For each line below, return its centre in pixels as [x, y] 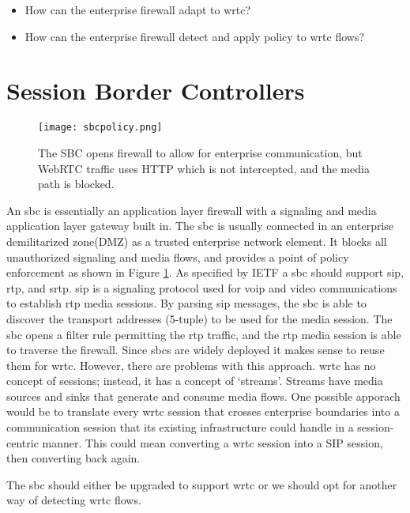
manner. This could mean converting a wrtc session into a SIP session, [213, 442]
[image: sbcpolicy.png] [100, 128]
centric [23, 442]
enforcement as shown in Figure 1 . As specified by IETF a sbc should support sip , [205, 272]
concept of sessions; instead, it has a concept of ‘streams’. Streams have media [195, 381]
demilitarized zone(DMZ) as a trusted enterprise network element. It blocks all [197, 241]
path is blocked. [76, 184]
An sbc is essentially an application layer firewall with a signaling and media [192, 210]
